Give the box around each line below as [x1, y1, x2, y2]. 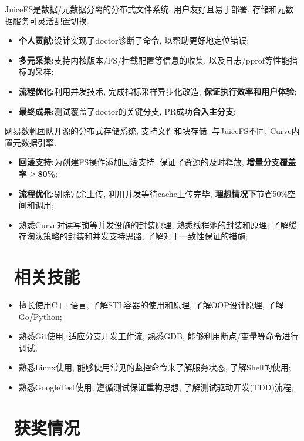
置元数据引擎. [5, 136, 56, 148]
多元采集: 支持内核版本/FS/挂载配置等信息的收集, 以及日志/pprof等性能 [18, 54, 290, 66]
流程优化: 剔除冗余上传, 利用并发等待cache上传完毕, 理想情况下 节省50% [18, 187, 288, 199]
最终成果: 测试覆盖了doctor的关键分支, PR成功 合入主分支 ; [18, 105, 236, 117]
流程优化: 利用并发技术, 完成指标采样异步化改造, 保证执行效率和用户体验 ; [18, 85, 297, 97]
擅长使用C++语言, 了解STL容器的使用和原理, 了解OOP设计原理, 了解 [18, 299, 284, 311]
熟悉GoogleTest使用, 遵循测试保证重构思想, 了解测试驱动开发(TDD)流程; [18, 381, 293, 393]
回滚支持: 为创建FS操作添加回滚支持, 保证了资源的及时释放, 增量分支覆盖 [18, 156, 296, 168]
